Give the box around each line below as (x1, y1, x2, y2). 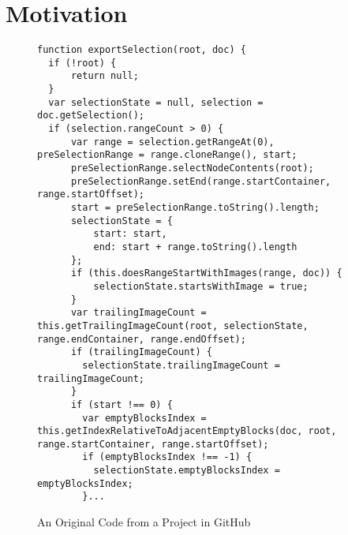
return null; (70, 70, 139, 82)
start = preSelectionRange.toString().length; (70, 202, 320, 213)
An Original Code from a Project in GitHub (37, 514, 251, 530)
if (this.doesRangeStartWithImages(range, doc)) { (70, 267, 342, 279)
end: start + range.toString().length (93, 241, 297, 253)
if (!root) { (48, 57, 117, 69)
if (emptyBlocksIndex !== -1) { (82, 451, 253, 463)
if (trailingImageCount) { (70, 346, 212, 358)
